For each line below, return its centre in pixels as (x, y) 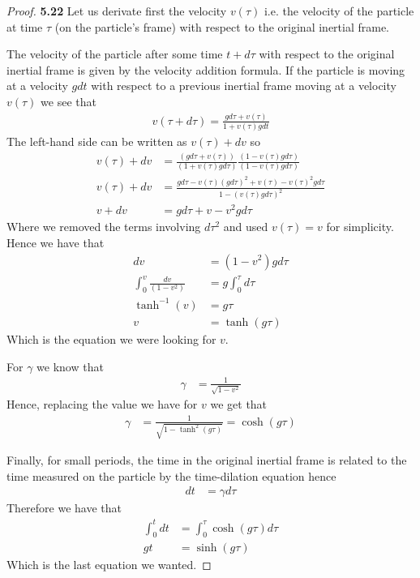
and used (246, 227)
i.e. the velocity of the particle (339, 11)
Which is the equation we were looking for (111, 338)
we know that (70, 366)
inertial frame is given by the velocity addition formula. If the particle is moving (206, 69)
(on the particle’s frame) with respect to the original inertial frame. (222, 26)
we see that (69, 101)
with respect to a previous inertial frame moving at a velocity (244, 86)
